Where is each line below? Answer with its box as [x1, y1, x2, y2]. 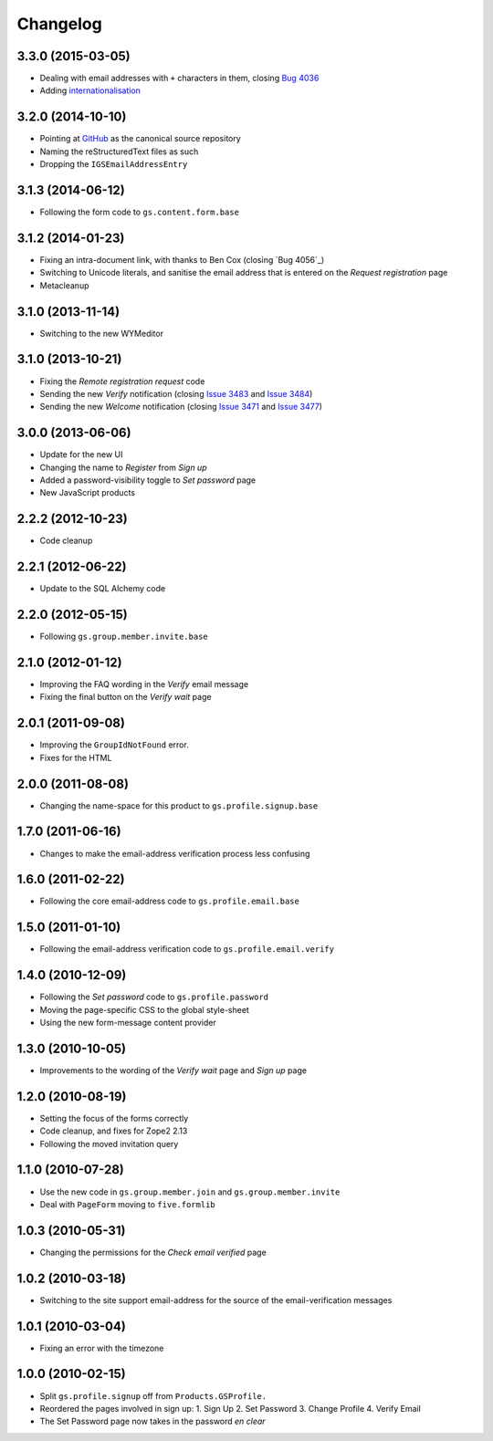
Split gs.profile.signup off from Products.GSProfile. [39, 1390, 267, 1401]
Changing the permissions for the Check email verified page [39, 1247, 267, 1258]
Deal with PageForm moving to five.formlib [39, 1198, 215, 1209]
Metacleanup [39, 279, 89, 291]
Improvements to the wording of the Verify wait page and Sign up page [39, 1064, 308, 1076]
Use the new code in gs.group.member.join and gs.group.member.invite [39, 1186, 341, 1197]
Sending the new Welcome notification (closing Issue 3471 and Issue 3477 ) [39, 402, 323, 412]
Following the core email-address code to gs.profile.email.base [39, 895, 300, 907]
